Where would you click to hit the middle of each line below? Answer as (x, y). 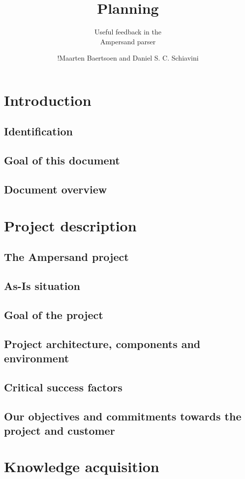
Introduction (48, 100)
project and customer (60, 430)
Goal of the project (54, 314)
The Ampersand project (66, 257)
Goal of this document (62, 160)
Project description (70, 225)
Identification (38, 131)
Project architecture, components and (102, 343)
